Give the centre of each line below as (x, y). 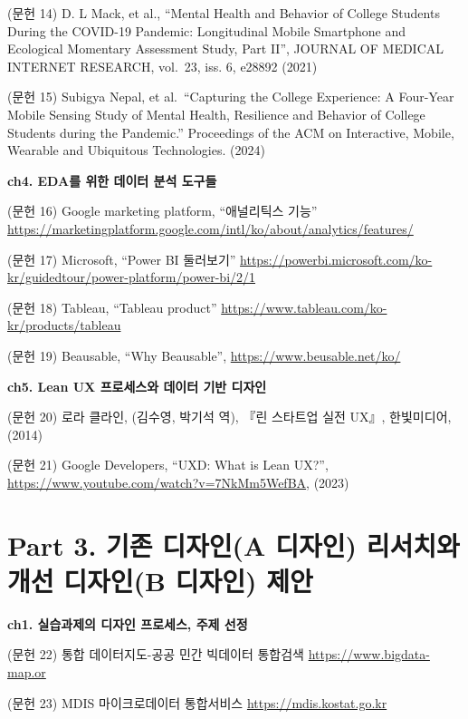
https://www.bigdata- (369, 654)
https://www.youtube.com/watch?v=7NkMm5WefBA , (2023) (178, 482)
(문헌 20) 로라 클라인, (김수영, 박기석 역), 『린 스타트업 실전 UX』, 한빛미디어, (229, 417)
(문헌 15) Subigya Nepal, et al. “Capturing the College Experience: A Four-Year (231, 97)
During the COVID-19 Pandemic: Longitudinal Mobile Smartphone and (206, 30)
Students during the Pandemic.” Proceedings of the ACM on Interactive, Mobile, (231, 132)
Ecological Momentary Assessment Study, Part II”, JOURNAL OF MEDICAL (226, 49)
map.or (27, 671)
